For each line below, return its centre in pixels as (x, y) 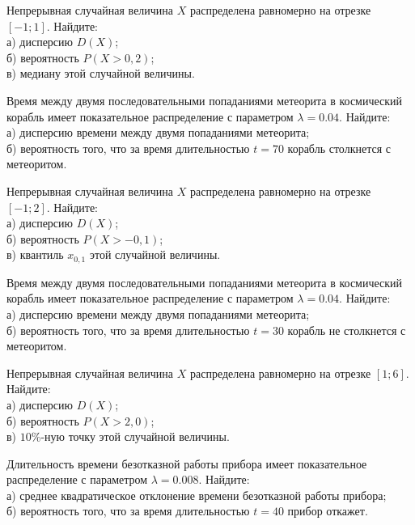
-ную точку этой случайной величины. (135, 436)
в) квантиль (35, 254)
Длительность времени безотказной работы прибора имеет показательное (187, 463)
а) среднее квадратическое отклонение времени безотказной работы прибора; (197, 495)
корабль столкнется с (339, 148)
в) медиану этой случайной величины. (101, 73)
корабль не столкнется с (347, 330)
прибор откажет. (328, 511)
